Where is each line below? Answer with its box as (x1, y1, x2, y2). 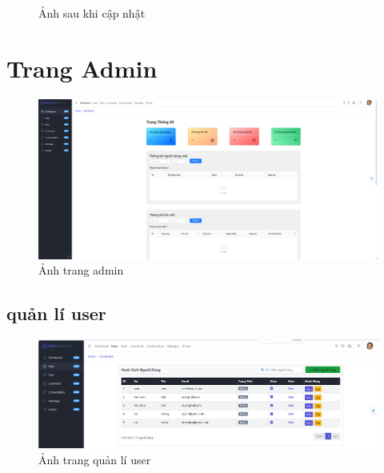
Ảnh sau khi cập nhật (38, 5, 146, 21)
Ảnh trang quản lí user (38, 451, 151, 468)
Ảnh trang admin (38, 262, 124, 279)
